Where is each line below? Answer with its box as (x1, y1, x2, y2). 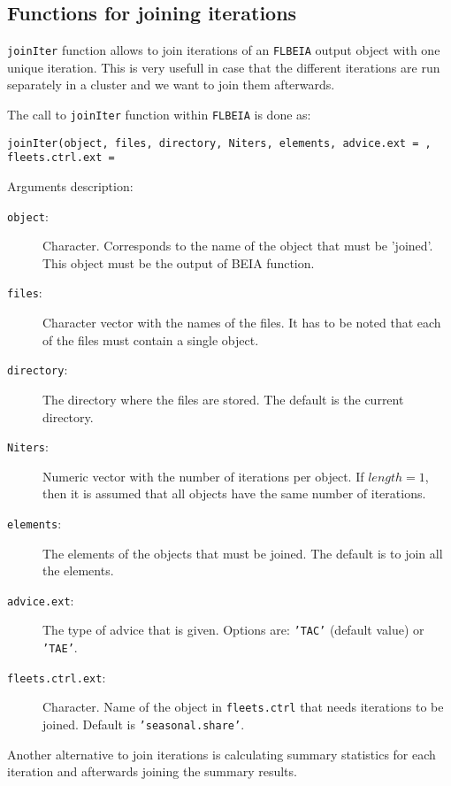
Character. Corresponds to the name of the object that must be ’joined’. (42, 236, 433, 255)
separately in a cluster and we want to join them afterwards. (7, 75, 335, 94)
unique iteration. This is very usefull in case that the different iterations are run (7, 58, 440, 76)
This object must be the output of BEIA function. (42, 253, 315, 272)
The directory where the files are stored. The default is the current (42, 389, 404, 408)
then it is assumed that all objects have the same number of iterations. (42, 484, 426, 503)
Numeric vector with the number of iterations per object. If (42, 466, 364, 485)
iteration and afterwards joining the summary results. (7, 762, 297, 781)
